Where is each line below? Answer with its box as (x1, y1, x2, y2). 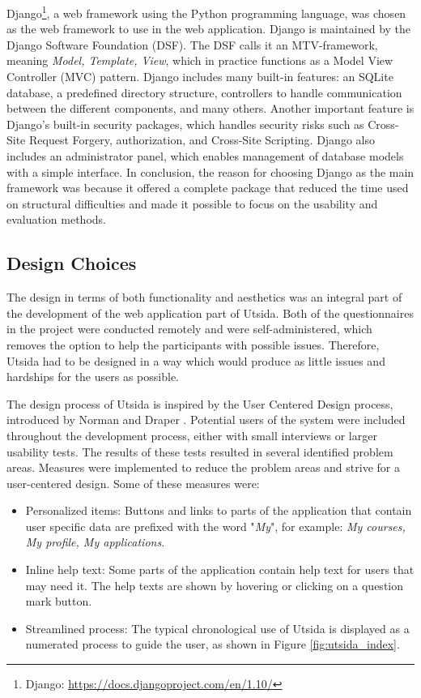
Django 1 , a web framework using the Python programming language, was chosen (6, 2, 406, 21)
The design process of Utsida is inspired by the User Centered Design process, (6, 395, 393, 412)
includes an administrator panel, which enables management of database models (6, 148, 404, 164)
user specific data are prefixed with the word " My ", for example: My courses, (25, 517, 406, 534)
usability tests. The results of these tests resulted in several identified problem (6, 443, 393, 460)
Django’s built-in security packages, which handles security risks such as (6, 115, 364, 132)
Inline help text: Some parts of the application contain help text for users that (25, 561, 415, 578)
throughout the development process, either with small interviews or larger (6, 426, 377, 443)
